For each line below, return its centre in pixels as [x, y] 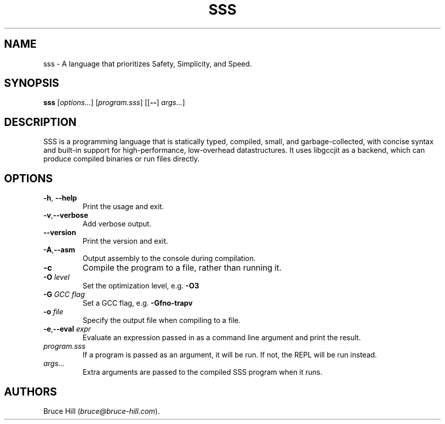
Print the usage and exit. [123, 207]
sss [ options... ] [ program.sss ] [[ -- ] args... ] [114, 103]
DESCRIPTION [40, 122]
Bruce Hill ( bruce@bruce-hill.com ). [102, 411]
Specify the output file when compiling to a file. [162, 320]
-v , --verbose [66, 215]
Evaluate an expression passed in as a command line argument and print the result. [222, 338]
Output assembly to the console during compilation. [169, 258]
